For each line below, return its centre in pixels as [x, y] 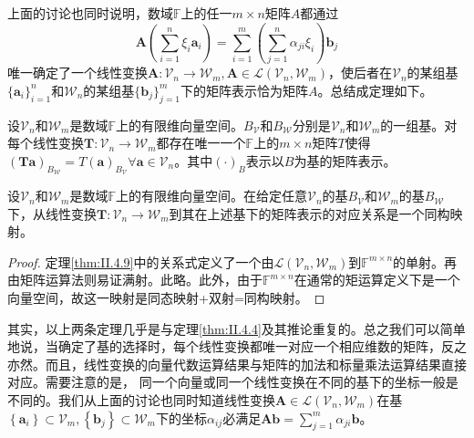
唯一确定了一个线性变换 [77, 73]
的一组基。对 [419, 125]
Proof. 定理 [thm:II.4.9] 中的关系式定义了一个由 [141, 261]
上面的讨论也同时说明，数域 [90, 13]
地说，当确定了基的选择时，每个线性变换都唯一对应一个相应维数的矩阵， [224, 346]
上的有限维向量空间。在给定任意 [211, 196]
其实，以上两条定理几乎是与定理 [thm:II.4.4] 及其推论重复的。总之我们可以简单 [237, 328]
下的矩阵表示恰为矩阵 [244, 90]
